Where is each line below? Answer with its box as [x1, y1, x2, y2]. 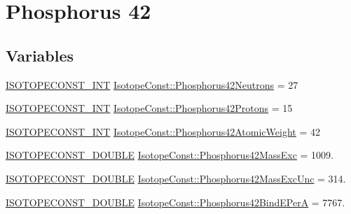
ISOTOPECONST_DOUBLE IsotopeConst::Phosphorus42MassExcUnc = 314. [6, 171, 346, 185]
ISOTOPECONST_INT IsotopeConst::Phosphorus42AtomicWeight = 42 [6, 124, 320, 138]
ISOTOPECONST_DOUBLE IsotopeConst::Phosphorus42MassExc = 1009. [6, 148, 334, 162]
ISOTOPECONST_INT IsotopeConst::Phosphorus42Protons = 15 [6, 101, 293, 115]
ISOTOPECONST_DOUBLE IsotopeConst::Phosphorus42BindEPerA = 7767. [6, 194, 345, 209]
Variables [6, 44, 74, 66]
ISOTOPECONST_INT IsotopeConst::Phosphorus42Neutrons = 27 [6, 77, 298, 92]
